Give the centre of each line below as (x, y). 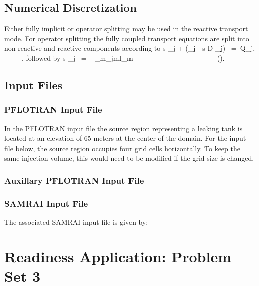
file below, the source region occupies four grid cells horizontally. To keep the (122, 148)
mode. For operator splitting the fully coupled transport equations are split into (127, 38)
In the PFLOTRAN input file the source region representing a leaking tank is (123, 128)
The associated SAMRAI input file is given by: (76, 222)
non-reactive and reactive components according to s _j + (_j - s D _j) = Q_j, (130, 48)
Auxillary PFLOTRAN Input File (74, 180)
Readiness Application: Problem (118, 256)
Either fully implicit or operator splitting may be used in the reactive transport (126, 28)
